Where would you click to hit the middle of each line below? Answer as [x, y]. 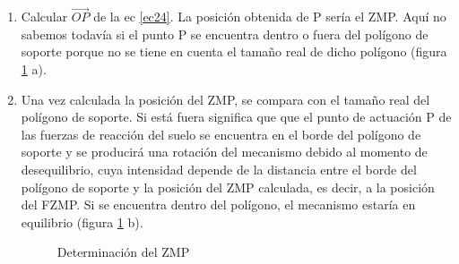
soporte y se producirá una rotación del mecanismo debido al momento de [224, 152]
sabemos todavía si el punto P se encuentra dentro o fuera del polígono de [225, 34]
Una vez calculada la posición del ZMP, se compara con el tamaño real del [225, 99]
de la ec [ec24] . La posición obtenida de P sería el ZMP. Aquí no [270, 17]
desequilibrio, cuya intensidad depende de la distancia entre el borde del [219, 169]
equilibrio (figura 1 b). [82, 221]
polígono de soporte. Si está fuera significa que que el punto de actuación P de [236, 117]
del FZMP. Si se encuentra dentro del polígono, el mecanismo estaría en [218, 204]
